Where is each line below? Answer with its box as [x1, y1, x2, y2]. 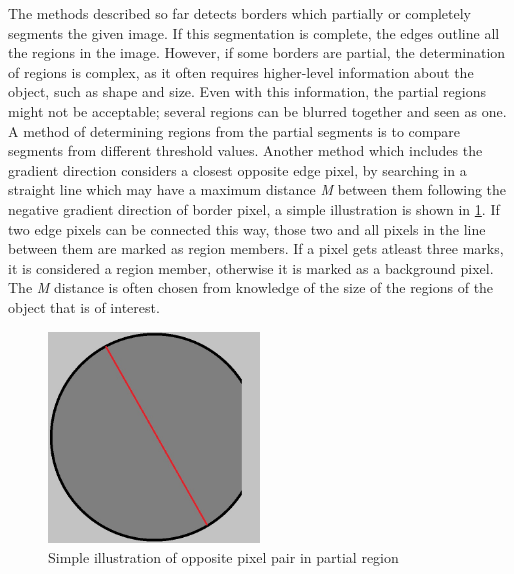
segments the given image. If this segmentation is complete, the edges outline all [8, 22, 500, 43]
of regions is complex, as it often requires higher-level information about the [8, 61, 474, 82]
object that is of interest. [8, 296, 160, 317]
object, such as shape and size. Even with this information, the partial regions [8, 81, 486, 102]
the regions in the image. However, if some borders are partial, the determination [8, 42, 506, 63]
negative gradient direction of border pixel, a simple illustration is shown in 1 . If [8, 198, 500, 219]
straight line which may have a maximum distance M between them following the [8, 179, 507, 200]
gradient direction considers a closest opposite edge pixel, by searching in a [8, 159, 467, 180]
